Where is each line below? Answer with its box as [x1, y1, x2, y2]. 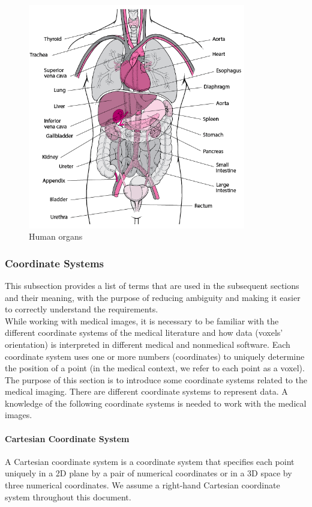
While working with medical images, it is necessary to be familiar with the [5, 314, 279, 327]
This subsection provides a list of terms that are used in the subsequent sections [5, 279, 299, 291]
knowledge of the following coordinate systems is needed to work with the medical [5, 396, 307, 409]
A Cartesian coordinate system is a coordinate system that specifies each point [5, 455, 295, 467]
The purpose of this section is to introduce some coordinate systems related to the [5, 373, 307, 386]
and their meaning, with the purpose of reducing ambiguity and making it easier [5, 291, 301, 303]
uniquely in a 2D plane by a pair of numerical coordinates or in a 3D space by [5, 467, 292, 479]
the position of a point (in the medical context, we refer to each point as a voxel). [5, 362, 305, 374]
